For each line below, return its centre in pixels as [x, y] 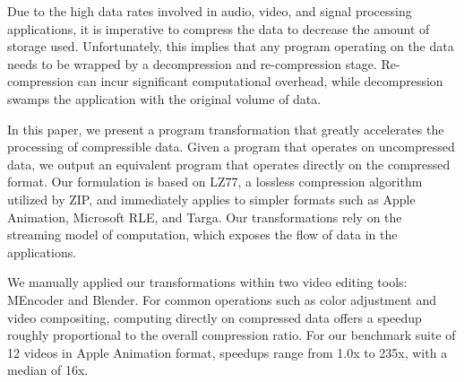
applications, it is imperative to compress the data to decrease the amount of [219, 28]
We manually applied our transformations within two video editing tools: [207, 282]
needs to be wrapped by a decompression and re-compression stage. [192, 63]
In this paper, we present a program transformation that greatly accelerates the [226, 129]
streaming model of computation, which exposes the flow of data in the [202, 234]
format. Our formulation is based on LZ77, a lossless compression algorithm [215, 182]
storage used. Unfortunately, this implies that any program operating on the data [231, 46]
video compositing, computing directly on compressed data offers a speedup [215, 317]
